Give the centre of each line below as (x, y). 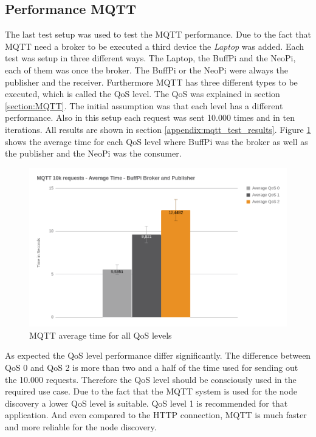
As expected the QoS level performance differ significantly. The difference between (158, 355)
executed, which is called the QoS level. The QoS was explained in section (143, 94)
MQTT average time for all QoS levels (101, 335)
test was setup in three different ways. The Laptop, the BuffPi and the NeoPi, (150, 58)
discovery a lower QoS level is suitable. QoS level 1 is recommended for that (146, 403)
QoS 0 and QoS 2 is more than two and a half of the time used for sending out (152, 367)
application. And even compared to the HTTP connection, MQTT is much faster (156, 415)
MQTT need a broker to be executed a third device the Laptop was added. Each (155, 46)
